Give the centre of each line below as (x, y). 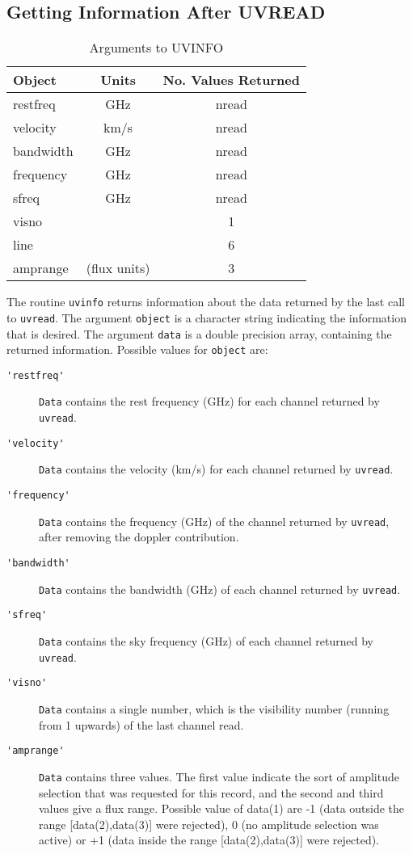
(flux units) (118, 268)
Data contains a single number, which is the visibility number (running (214, 708)
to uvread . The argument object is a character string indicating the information (206, 317)
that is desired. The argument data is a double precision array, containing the (199, 333)
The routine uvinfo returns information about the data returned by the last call (206, 302)
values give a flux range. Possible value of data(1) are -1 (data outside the (222, 808)
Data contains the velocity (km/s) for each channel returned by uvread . (216, 469)
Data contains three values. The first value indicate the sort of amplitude (219, 776)
